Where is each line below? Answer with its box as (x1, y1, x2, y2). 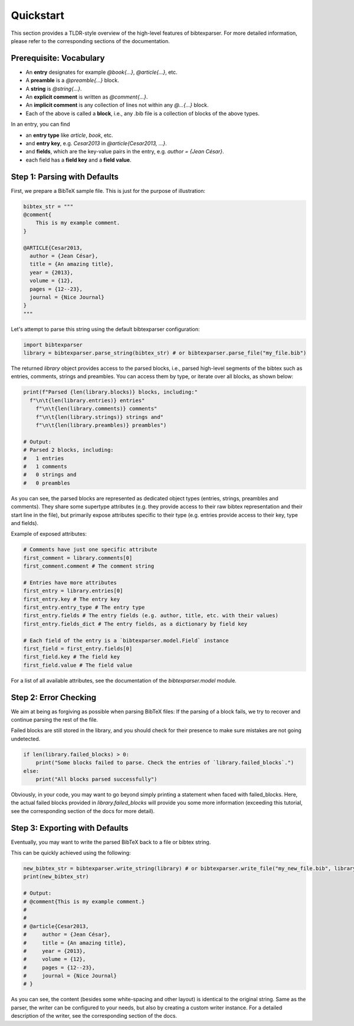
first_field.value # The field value (23, 661, 133, 668)
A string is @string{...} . (25, 85, 82, 92)
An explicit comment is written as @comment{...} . (25, 93, 148, 100)
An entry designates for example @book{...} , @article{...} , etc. (25, 68, 178, 76)
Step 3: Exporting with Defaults (11, 823, 129, 833)
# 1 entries (23, 455, 64, 461)
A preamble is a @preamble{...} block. (25, 77, 119, 84)
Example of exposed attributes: (11, 530, 87, 537)
